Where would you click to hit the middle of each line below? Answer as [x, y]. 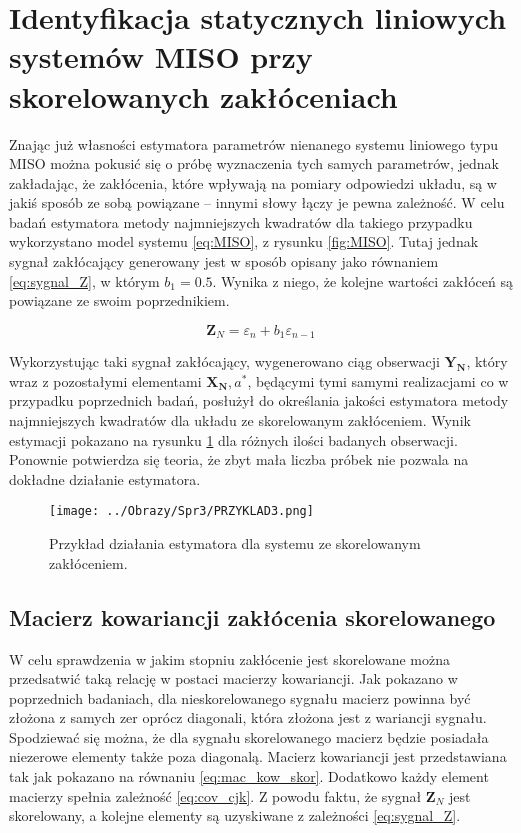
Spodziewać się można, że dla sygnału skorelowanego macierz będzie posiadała [249, 736]
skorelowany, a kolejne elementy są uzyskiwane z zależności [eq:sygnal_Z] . [235, 815]
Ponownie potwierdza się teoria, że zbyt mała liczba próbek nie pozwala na [239, 459]
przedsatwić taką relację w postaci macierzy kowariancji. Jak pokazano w [233, 678]
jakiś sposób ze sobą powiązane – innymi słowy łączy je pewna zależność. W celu [257, 202]
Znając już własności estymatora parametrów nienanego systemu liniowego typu [253, 143]
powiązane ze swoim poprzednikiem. [119, 300]
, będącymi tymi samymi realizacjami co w [378, 380]
